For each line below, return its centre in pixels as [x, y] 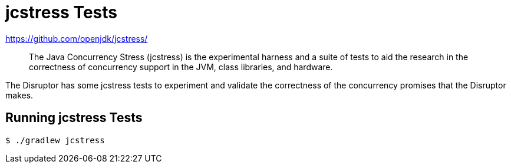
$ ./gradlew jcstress [55, 140]
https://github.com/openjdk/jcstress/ [77, 38]
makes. [19, 95]
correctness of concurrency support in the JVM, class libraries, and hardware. [181, 67]
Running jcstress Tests [74, 118]
